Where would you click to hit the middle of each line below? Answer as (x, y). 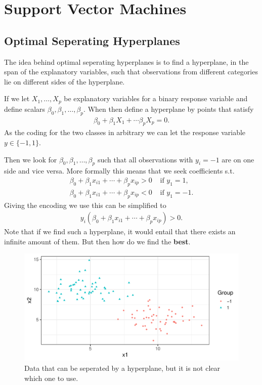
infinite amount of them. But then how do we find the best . (97, 241)
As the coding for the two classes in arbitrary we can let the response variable (125, 132)
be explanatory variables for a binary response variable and (156, 98)
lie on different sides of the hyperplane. (64, 81)
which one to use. (51, 378)
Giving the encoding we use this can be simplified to (85, 205)
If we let (17, 98)
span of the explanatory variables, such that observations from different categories (131, 72)
